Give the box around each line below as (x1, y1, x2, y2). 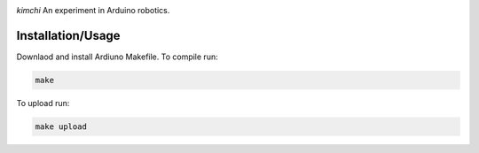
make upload (35, 121, 88, 132)
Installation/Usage (16, 27, 121, 43)
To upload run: (16, 97, 70, 108)
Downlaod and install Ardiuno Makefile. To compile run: (16, 51, 218, 62)
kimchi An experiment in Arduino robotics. (16, 5, 170, 15)
